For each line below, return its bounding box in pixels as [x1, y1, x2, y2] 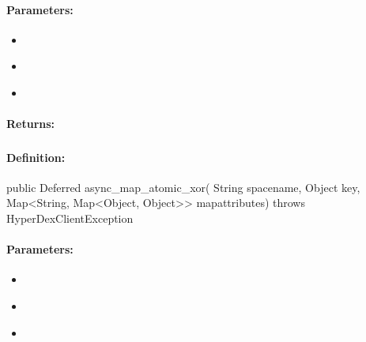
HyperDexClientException [6, 210, 134, 227]
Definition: [6, 148, 66, 165]
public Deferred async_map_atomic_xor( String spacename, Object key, [6, 179, 360, 195]
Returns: [6, 115, 55, 132]
